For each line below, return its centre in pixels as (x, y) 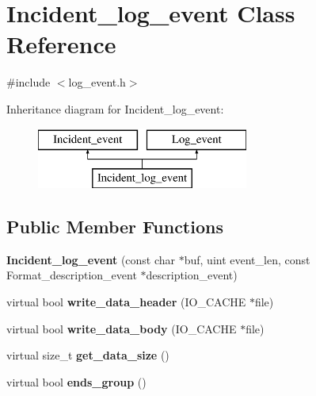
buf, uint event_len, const (247, 259)
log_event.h (97, 82)
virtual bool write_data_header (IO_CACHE (126, 302)
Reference (61, 44)
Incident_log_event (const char (91, 259)
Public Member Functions (115, 227)
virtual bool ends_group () (76, 381)
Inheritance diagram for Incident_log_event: (115, 108)
